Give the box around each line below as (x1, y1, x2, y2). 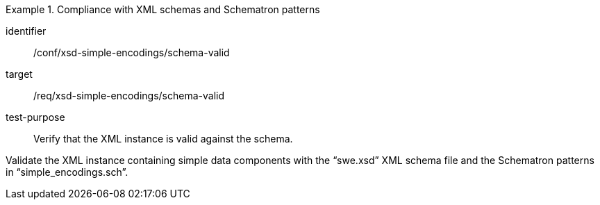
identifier (6, 25, 47, 37)
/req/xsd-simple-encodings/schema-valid (33, 90, 225, 101)
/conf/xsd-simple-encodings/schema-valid (33, 47, 230, 58)
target (6, 68, 33, 80)
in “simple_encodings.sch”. (6, 166, 128, 178)
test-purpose (6, 111, 65, 123)
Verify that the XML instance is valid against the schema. (33, 133, 293, 145)
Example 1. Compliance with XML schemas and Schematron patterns (6, 3, 320, 15)
